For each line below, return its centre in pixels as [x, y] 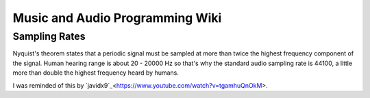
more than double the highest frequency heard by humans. [96, 73]
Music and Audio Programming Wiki [117, 18]
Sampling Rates [49, 36]
